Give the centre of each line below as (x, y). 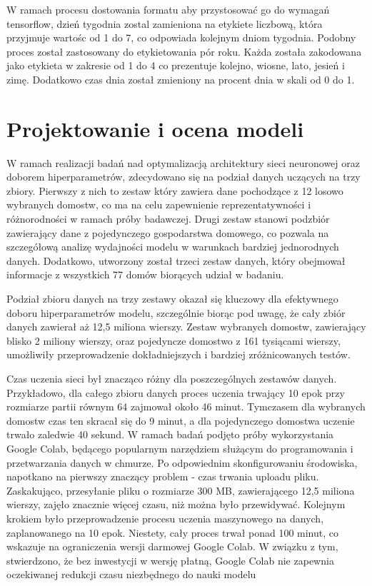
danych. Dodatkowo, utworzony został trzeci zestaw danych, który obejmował (176, 260)
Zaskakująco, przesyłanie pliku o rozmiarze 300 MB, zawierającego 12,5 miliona (181, 490)
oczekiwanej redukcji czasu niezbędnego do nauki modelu (131, 574)
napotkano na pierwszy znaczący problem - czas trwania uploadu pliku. (163, 476)
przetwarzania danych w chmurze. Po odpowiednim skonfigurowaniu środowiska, (182, 462)
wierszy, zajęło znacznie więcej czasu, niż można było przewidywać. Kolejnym (176, 504)
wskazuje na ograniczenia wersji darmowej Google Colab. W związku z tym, (172, 546)
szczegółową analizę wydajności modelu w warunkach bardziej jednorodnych (173, 247)
